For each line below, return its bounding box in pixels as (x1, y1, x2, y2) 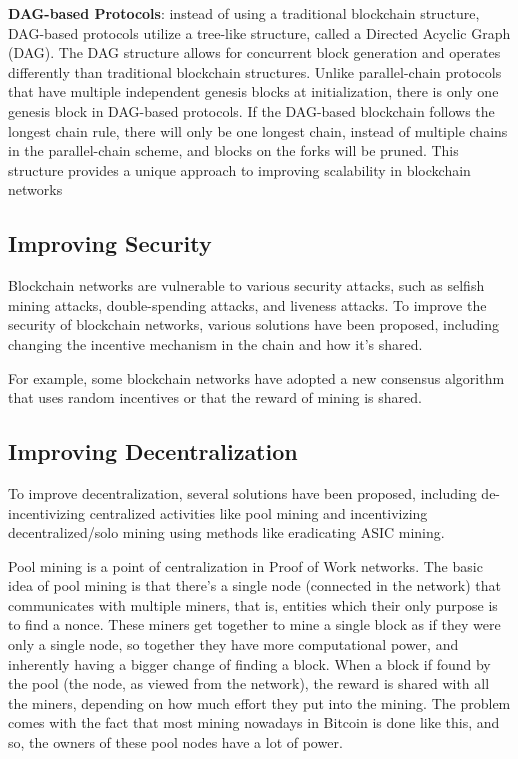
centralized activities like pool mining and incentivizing (89, 502, 428, 523)
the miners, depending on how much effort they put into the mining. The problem (8, 692, 511, 713)
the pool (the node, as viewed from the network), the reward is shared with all (8, 673, 490, 694)
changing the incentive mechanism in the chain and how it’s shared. (8, 333, 423, 354)
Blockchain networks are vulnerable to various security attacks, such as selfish (8, 275, 485, 296)
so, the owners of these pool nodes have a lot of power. (8, 732, 343, 753)
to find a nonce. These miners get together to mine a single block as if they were (8, 614, 501, 635)
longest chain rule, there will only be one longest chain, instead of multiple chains (8, 120, 508, 141)
